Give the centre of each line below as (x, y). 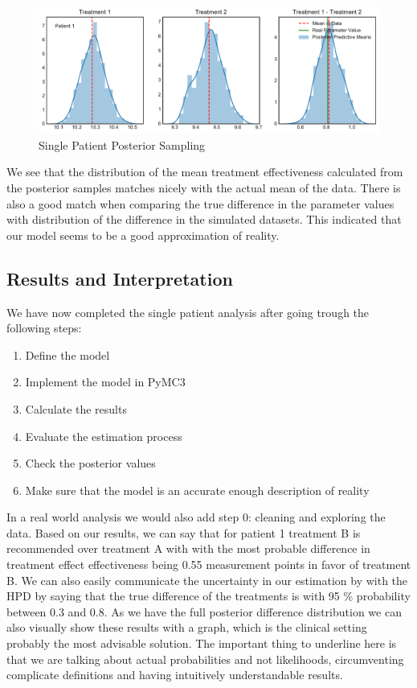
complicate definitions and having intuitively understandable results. (175, 675)
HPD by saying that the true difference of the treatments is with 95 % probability (208, 596)
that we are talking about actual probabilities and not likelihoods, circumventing (205, 659)
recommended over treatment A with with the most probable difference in (188, 548)
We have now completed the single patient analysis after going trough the (188, 312)
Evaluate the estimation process (104, 436)
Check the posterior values (90, 463)
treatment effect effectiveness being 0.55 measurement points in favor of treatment (209, 564)
